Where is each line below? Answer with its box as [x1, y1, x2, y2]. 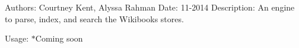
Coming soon [35, 32, 83, 44]
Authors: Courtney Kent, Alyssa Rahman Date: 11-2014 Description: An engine [5, 1, 295, 13]
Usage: [5, 32, 29, 44]
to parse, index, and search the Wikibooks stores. [5, 12, 184, 25]
